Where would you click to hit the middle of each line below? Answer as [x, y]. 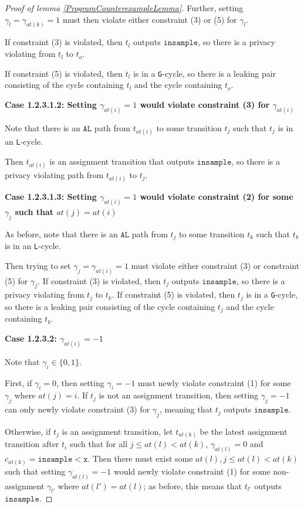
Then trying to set [38, 265]
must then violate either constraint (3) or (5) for [150, 19]
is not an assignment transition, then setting [179, 395]
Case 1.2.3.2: [31, 338]
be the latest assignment [244, 431]
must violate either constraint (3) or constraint [215, 265]
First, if [18, 382]
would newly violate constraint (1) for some [192, 471]
